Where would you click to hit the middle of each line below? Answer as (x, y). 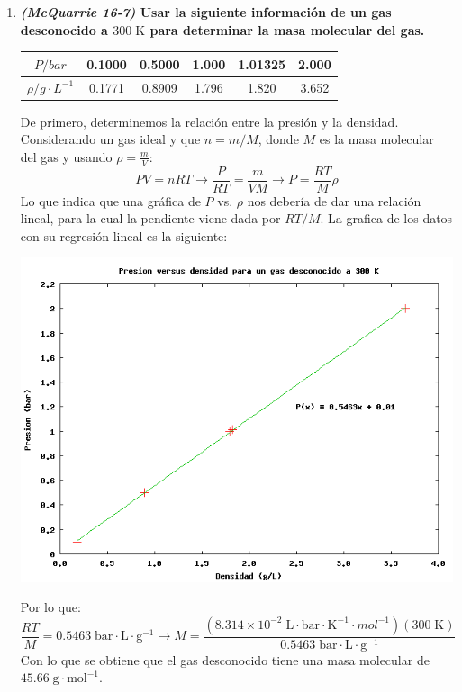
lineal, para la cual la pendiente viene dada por (150, 218)
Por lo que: (50, 607)
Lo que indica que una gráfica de (110, 200)
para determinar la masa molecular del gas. (287, 29)
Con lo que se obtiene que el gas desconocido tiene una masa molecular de (225, 659)
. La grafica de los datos (386, 218)
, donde (278, 139)
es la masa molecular (376, 139)
